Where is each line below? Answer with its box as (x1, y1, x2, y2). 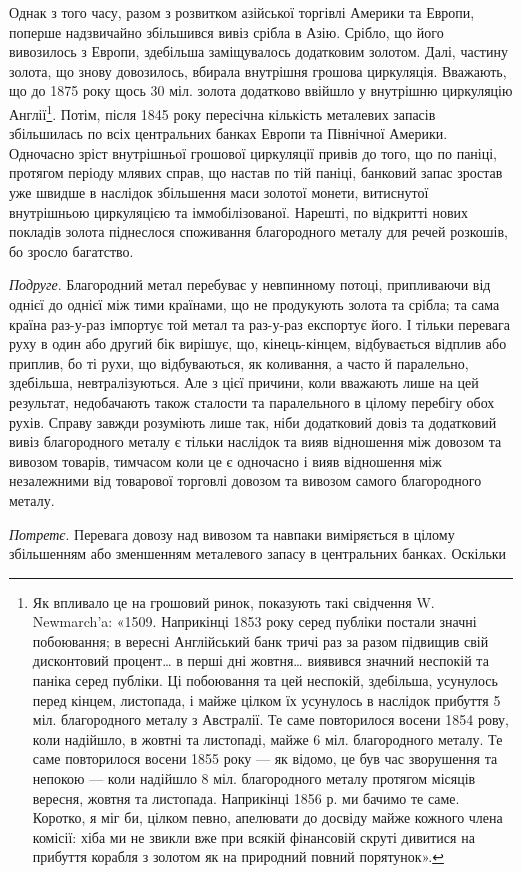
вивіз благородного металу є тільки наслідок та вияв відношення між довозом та (9, 431, 502, 452)
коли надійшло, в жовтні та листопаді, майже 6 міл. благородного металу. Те (32, 728, 503, 749)
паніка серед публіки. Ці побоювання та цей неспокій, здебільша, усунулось (32, 670, 498, 691)
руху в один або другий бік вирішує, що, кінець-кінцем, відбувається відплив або (9, 333, 507, 354)
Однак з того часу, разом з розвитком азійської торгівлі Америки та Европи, (9, 2, 475, 22)
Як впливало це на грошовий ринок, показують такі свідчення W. (32, 591, 435, 612)
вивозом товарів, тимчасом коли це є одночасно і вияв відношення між (9, 450, 442, 471)
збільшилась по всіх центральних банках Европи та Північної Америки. (9, 123, 448, 144)
